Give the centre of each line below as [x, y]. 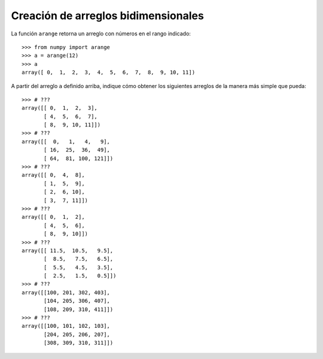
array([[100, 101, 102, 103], [66, 326]
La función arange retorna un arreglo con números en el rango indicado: [101, 34]
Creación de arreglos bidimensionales [108, 16]
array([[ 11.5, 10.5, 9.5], [68, 251]
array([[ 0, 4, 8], [53, 175]
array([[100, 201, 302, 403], [66, 292]
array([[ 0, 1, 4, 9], [66, 141]
